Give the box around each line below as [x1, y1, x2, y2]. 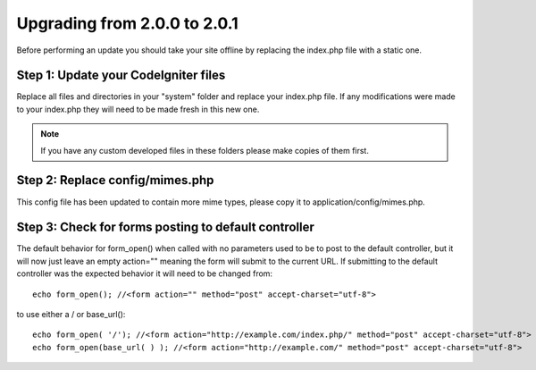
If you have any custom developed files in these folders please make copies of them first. [40, 145, 370, 156]
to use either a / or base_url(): [16, 309, 126, 319]
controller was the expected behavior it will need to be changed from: [16, 268, 272, 279]
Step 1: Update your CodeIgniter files [16, 68, 226, 83]
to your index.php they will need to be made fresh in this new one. [16, 104, 260, 114]
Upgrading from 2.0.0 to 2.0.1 [16, 13, 239, 33]
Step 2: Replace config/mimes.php [16, 172, 214, 188]
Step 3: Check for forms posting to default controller [16, 220, 314, 235]
